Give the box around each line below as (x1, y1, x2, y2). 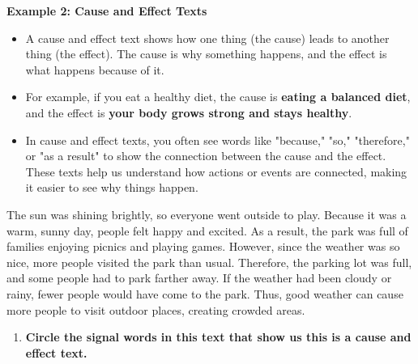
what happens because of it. (25, 61, 164, 78)
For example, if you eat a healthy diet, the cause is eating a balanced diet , (25, 88, 411, 105)
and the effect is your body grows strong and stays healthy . (25, 104, 352, 121)
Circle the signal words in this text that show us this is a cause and (25, 328, 412, 345)
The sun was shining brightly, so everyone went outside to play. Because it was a (6, 205, 407, 222)
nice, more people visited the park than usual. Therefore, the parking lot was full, (6, 253, 412, 270)
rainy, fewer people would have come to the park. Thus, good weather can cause (6, 285, 403, 302)
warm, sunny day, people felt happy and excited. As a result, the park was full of (6, 222, 408, 239)
